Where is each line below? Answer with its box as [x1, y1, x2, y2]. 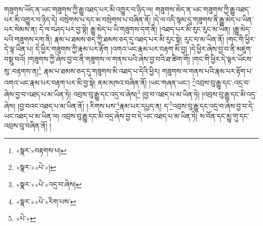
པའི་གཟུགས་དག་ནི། [4, 33, 52, 44]
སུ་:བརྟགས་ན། [4, 65, 38, 76]
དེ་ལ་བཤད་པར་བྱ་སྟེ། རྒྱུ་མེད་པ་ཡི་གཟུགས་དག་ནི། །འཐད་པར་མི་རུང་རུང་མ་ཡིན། [39, 24, 231, 34]
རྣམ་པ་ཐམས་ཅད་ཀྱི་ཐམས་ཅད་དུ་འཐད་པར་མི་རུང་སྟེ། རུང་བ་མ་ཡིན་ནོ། [54, 33, 225, 44]
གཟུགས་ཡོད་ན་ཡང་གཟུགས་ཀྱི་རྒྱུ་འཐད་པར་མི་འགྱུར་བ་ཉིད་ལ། [4, 4, 153, 14]
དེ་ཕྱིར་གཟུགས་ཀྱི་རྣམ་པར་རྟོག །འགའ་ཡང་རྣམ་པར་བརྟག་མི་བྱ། [35, 43, 188, 54]
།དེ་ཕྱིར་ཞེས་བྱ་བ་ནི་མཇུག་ [189, 43, 252, 54]
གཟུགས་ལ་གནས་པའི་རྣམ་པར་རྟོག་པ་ [162, 65, 253, 76]
